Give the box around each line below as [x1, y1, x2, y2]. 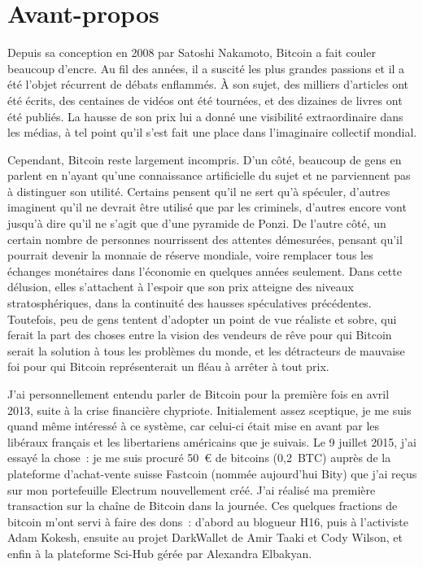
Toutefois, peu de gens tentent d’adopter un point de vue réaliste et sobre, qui [7, 310, 397, 327]
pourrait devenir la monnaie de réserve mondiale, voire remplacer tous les [7, 246, 373, 264]
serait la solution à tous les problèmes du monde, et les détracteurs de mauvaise [7, 342, 405, 359]
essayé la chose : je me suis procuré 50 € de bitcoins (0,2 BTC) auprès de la [7, 449, 391, 466]
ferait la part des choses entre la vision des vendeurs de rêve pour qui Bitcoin [7, 326, 392, 343]
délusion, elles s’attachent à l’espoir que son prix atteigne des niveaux [7, 278, 354, 295]
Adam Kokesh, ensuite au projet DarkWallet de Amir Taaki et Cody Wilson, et [7, 529, 403, 546]
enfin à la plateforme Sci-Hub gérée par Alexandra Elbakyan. [7, 544, 312, 561]
